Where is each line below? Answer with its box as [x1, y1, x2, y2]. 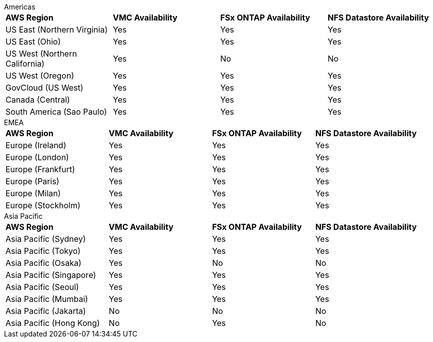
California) [6, 59, 45, 69]
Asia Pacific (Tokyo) [6, 246, 81, 256]
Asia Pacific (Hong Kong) [6, 318, 100, 328]
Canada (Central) [6, 95, 70, 105]
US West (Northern [6, 49, 77, 59]
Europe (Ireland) [6, 140, 67, 150]
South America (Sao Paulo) [6, 107, 107, 117]
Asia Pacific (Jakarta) [6, 306, 86, 316]
